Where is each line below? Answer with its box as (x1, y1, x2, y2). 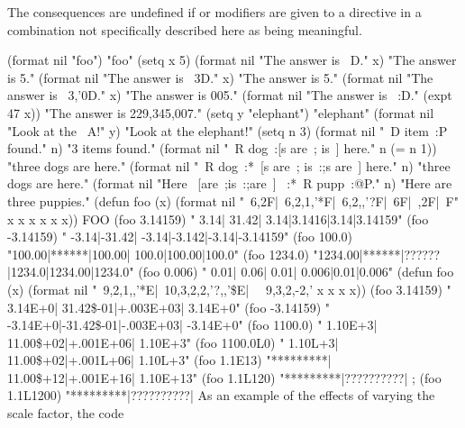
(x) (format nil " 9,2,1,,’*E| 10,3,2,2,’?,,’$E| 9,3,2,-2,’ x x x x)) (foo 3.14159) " (7, 279, 451, 298)
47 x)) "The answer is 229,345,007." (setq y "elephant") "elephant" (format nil (7, 103, 434, 122)
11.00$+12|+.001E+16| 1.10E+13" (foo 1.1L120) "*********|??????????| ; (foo (7, 368, 442, 387)
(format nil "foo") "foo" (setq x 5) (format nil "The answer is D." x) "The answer (7, 50, 457, 69)
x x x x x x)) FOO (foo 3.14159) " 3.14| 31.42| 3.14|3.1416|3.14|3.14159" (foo (7, 209, 429, 228)
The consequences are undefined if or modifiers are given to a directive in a (7, 3, 422, 21)
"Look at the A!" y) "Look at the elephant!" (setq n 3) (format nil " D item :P (7, 121, 448, 140)
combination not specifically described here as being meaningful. (7, 20, 362, 39)
